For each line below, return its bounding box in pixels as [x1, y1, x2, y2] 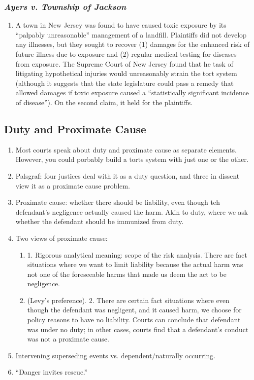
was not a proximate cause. [27, 334, 109, 344]
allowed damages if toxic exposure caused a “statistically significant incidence [15, 87, 249, 98]
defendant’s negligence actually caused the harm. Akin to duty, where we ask [15, 206, 248, 217]
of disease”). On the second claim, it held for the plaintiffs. [15, 97, 193, 107]
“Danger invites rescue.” [15, 367, 88, 377]
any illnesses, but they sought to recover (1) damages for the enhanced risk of [15, 39, 250, 49]
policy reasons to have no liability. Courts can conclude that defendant [27, 314, 241, 325]
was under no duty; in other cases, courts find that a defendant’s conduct [27, 324, 249, 334]
